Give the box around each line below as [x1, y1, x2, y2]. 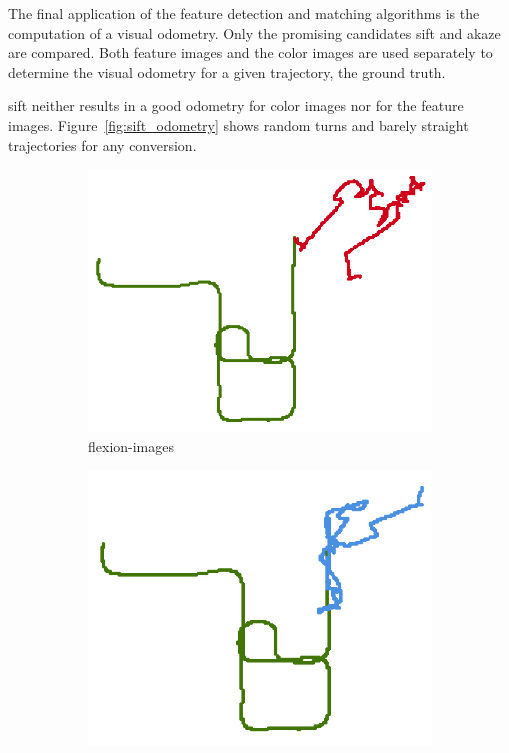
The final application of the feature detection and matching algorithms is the [8, 3, 480, 23]
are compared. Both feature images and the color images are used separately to [8, 42, 493, 63]
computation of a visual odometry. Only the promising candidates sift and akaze [8, 22, 501, 43]
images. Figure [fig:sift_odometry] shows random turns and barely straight [8, 114, 469, 135]
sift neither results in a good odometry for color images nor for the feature [8, 95, 464, 116]
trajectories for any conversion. [8, 134, 197, 155]
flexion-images [88, 435, 175, 456]
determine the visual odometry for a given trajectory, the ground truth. [8, 61, 446, 82]
